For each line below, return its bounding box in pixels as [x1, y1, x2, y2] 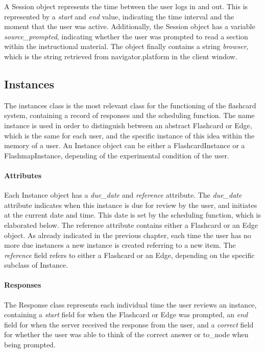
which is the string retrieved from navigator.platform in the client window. [4, 51, 237, 61]
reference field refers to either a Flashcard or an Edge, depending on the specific [4, 249, 255, 260]
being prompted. [4, 339, 56, 350]
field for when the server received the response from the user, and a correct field [4, 319, 254, 330]
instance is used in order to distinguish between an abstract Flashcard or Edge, [4, 120, 252, 130]
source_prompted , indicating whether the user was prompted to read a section [4, 31, 248, 41]
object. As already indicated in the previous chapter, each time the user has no [4, 229, 251, 240]
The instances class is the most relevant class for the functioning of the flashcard [4, 100, 256, 110]
